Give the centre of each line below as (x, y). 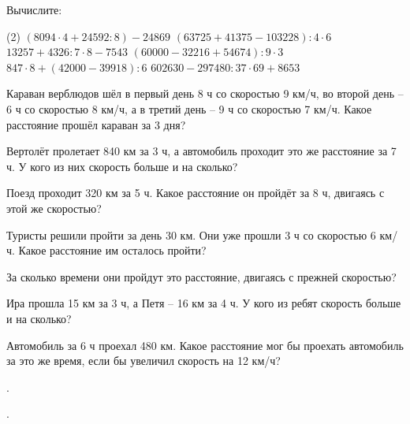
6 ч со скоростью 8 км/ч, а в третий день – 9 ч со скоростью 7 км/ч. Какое (189, 108)
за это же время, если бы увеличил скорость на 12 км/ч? (143, 361)
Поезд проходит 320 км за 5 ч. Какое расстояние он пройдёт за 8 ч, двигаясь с (196, 193)
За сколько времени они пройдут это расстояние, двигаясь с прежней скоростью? (201, 276)
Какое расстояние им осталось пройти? (112, 250)
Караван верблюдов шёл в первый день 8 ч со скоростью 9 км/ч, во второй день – (205, 93)
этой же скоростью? (54, 208)
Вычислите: (34, 9)
